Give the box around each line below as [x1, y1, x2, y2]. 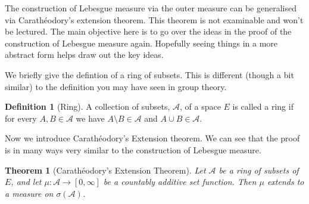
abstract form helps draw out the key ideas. [5, 48, 164, 61]
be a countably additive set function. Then [103, 175, 257, 188]
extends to [267, 175, 304, 188]
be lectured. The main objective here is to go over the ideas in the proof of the [5, 25, 292, 38]
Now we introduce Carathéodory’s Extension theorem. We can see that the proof [5, 132, 300, 144]
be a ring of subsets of [219, 163, 299, 176]
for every [5, 112, 37, 124]
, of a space [179, 100, 221, 113]
